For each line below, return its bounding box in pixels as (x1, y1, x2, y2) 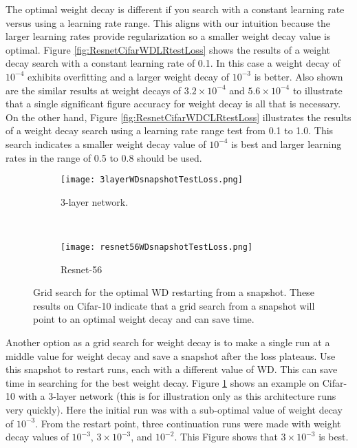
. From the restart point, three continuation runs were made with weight (35, 416, 341, 430)
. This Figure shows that (174, 429, 278, 444)
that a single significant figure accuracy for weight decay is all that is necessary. (6, 96, 341, 111)
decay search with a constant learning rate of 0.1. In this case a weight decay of (6, 56, 340, 70)
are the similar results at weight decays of (6, 83, 182, 97)
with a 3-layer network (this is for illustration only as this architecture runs (18, 389, 336, 403)
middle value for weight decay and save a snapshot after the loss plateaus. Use (6, 348, 336, 363)
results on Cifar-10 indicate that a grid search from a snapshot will (33, 298, 315, 312)
